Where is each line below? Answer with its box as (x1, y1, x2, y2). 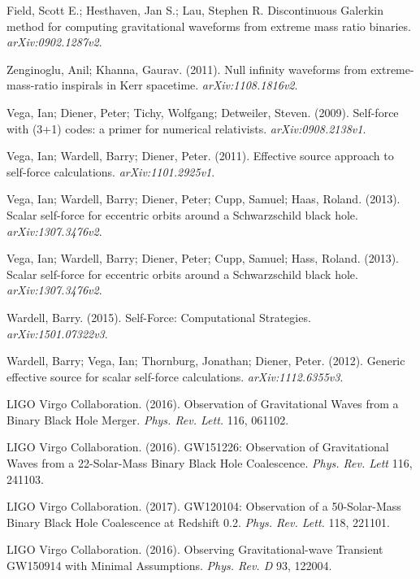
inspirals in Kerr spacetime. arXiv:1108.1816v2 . (61, 76, 298, 94)
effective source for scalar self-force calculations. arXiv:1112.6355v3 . (6, 368, 344, 385)
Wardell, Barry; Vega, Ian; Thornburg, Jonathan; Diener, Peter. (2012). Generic (6, 352, 405, 369)
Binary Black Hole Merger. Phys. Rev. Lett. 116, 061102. (6, 411, 289, 428)
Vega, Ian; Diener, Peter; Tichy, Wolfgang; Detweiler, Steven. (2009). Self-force (6, 103, 399, 120)
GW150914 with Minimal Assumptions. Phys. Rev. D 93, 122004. (6, 557, 332, 574)
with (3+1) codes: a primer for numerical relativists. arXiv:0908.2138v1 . (6, 120, 366, 137)
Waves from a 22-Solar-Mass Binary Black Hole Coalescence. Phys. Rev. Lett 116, (6, 455, 413, 472)
